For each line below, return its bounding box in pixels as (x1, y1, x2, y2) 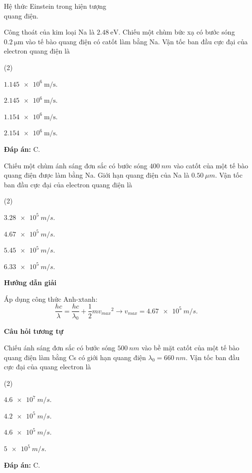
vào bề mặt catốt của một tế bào (141, 342, 239, 352)
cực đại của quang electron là (4, 362, 91, 372)
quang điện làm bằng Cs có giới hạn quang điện (4, 352, 146, 362)
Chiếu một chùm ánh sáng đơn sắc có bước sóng (4, 160, 148, 170)
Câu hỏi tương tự (4, 326, 64, 336)
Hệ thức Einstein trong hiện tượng (4, 1, 106, 11)
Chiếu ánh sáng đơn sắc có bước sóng (4, 342, 116, 352)
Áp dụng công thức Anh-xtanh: (4, 293, 98, 304)
